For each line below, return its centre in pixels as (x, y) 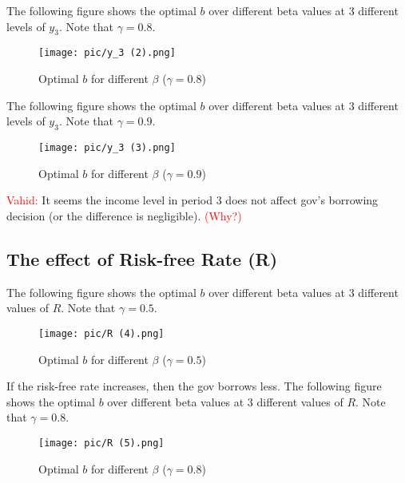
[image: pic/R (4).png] (101, 333)
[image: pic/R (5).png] (101, 443)
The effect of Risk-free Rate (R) (142, 258)
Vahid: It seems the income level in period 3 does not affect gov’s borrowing (193, 200)
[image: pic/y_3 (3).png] (107, 148)
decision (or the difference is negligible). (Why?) (124, 215)
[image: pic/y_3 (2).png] (107, 53)
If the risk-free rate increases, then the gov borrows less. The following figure (194, 386)
